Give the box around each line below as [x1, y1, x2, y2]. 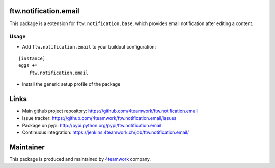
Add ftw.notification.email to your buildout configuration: [22, 43, 156, 50]
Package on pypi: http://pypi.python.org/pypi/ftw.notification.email [22, 122, 162, 128]
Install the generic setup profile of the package [22, 81, 121, 87]
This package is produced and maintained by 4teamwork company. [9, 156, 151, 162]
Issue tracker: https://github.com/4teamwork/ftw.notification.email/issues [22, 115, 177, 121]
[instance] [18, 56, 46, 61]
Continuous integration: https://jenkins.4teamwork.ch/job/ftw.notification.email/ [22, 129, 189, 135]
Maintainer [9, 143, 45, 152]
